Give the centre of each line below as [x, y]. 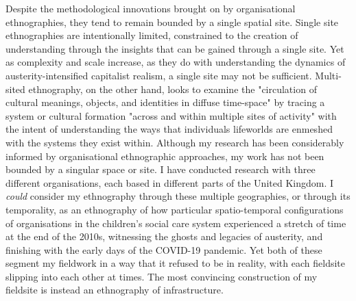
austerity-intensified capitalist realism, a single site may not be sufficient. [159, 75]
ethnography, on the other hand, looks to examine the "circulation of [173, 89]
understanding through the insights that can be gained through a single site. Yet [175, 48]
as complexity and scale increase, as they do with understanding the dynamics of [176, 62]
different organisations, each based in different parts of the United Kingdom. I [170, 182]
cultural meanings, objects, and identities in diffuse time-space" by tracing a [165, 102]
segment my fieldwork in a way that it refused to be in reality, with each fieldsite [175, 263]
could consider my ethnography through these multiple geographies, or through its [178, 196]
